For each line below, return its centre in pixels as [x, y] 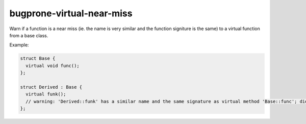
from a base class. [29, 35]
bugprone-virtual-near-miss [71, 13]
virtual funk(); [46, 94]
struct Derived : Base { [51, 87]
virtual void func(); [53, 66]
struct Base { [38, 58]
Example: [19, 45]
